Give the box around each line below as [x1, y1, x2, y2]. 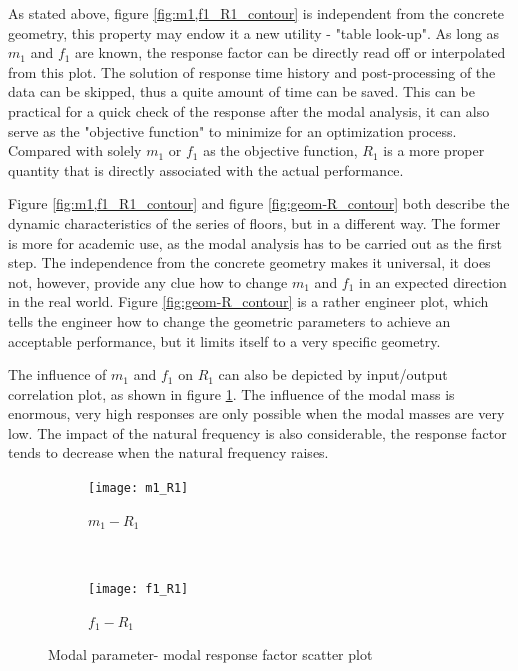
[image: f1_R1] [88, 581, 189, 596]
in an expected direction [359, 271, 507, 292]
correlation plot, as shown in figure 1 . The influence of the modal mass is [8, 383, 455, 404]
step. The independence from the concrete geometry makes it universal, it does [8, 252, 491, 273]
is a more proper [383, 140, 485, 161]
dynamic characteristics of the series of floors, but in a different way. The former [8, 212, 501, 233]
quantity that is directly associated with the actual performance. [8, 159, 404, 180]
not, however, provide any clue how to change [8, 271, 288, 292]
